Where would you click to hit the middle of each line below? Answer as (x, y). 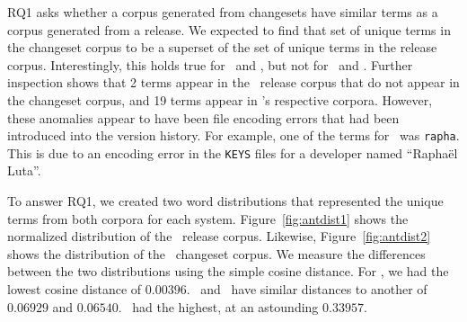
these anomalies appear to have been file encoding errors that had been (203, 117)
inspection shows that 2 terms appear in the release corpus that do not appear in (233, 82)
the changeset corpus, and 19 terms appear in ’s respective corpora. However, (220, 99)
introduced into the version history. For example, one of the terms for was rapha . (233, 135)
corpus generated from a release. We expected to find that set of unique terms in (229, 29)
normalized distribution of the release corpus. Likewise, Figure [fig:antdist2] (219, 236)
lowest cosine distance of (75, 289)
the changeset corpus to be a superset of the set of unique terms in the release (222, 47)
